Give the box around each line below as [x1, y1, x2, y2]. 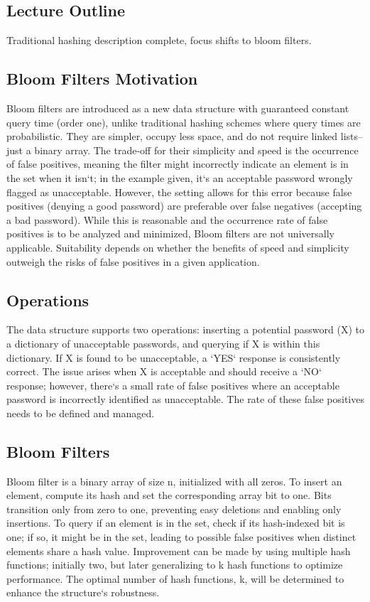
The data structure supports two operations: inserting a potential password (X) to [6, 322, 365, 337]
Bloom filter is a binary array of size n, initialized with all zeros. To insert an [6, 473, 342, 488]
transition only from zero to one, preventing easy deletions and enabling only [6, 501, 342, 516]
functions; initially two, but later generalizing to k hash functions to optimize [6, 557, 343, 572]
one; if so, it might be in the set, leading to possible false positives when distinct [6, 530, 357, 544]
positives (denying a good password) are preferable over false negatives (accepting [6, 198, 362, 213]
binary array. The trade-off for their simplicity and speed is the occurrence [34, 142, 359, 157]
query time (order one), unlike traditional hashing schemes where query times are [6, 114, 361, 129]
